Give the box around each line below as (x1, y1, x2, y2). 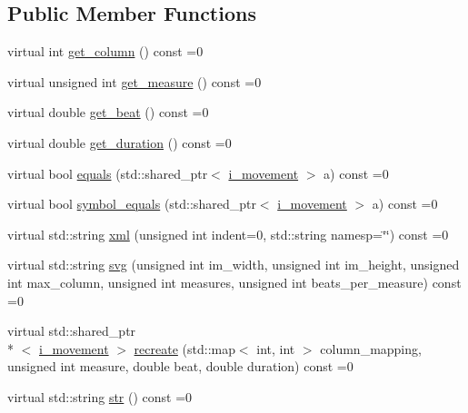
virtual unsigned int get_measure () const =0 (7, 72, 262, 91)
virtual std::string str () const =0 (7, 387, 193, 406)
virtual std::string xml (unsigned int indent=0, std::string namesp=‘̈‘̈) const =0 (7, 224, 449, 243)
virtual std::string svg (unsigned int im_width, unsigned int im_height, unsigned (7, 255, 460, 274)
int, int (256, 339, 295, 358)
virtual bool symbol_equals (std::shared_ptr (7, 194, 256, 213)
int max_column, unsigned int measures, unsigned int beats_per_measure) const (7, 272, 462, 291)
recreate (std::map (134, 339, 235, 358)
